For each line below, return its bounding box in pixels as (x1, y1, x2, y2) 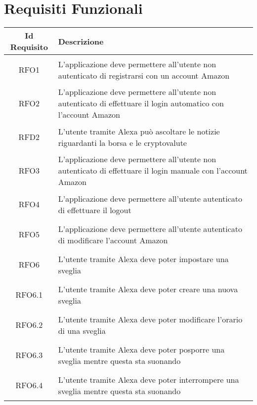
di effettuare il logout (58, 204, 131, 216)
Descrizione (58, 35, 104, 47)
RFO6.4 (15, 379, 43, 391)
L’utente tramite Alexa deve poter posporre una (58, 343, 225, 355)
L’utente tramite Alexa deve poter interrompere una (58, 373, 239, 385)
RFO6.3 (15, 349, 43, 361)
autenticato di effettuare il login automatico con (58, 97, 224, 109)
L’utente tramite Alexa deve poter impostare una (58, 253, 229, 265)
